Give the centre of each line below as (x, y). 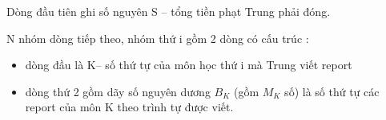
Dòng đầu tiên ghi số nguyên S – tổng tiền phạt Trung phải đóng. (169, 11)
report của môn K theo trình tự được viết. (129, 107)
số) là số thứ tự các (332, 91)
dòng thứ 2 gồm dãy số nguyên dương (118, 91)
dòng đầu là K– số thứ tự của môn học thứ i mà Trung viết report (189, 65)
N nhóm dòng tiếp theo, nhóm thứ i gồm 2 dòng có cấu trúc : (158, 38)
